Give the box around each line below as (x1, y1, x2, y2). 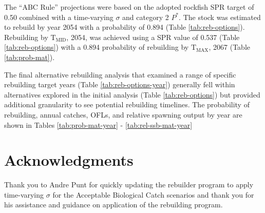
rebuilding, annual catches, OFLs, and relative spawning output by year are (4, 109, 242, 120)
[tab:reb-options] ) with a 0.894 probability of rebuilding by (4, 42, 189, 52)
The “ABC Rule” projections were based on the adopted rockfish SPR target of (4, 2, 254, 12)
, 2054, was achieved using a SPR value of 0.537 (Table (66, 31, 240, 42)
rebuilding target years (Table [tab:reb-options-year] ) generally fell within (4, 79, 235, 90)
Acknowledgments (4, 149, 134, 170)
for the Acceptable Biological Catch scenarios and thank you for (52, 189, 254, 200)
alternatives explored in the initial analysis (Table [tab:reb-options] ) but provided (4, 89, 260, 100)
